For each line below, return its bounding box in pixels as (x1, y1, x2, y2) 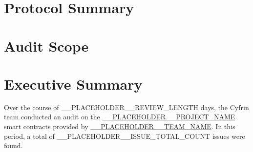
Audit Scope (4, 36, 89, 56)
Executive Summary (4, 74, 143, 94)
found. (4, 140, 23, 151)
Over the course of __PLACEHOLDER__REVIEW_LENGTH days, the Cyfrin (4, 102, 249, 112)
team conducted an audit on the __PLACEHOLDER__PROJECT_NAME (4, 112, 235, 122)
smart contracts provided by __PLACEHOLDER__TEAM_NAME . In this (4, 121, 235, 132)
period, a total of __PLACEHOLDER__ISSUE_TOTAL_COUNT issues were (4, 131, 245, 141)
